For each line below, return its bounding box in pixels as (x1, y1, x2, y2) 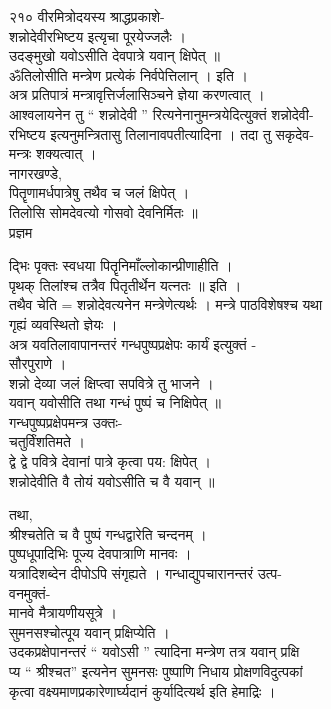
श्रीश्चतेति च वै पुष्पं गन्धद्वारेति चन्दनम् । (9, 523, 207, 544)
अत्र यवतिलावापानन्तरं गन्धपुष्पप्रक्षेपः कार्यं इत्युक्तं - (9, 333, 257, 354)
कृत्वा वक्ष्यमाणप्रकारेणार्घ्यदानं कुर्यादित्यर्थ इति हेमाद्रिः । (9, 680, 276, 701)
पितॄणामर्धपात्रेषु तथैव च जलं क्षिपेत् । (9, 182, 190, 203)
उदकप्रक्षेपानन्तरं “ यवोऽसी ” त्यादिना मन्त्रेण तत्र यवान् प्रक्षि (9, 641, 300, 662)
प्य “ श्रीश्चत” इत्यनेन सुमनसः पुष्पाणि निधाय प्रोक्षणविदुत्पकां (9, 661, 303, 681)
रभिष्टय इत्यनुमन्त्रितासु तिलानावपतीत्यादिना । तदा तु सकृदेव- (9, 123, 314, 144)
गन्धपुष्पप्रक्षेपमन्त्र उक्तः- (9, 411, 123, 432)
